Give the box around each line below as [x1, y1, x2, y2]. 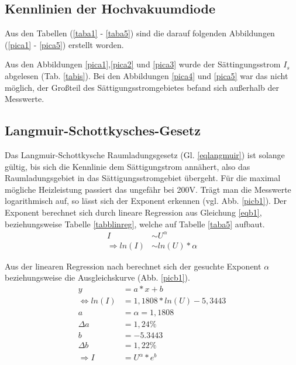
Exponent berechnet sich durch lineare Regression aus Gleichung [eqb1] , [5, 206, 262, 218]
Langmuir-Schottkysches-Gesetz [5, 121, 201, 139]
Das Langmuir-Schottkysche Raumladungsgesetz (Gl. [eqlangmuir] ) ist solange [5, 148, 285, 161]
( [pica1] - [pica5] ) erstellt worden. [5, 38, 124, 50]
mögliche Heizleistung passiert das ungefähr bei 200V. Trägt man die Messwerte [5, 183, 291, 195]
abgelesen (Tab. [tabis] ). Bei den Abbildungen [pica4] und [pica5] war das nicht [5, 69, 288, 81]
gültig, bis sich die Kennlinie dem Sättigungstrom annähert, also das [5, 160, 250, 172]
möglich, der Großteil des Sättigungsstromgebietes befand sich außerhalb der [5, 81, 279, 93]
